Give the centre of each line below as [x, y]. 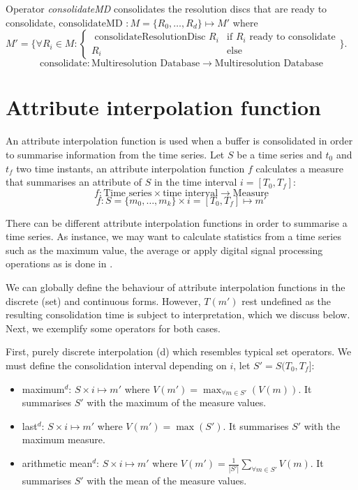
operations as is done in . [59, 263]
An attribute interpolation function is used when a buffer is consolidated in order [179, 141]
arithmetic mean [57, 463]
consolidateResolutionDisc [150, 37]
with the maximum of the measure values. [177, 402]
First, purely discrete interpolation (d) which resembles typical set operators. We [179, 351]
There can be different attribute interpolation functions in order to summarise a [177, 222]
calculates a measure [299, 168]
